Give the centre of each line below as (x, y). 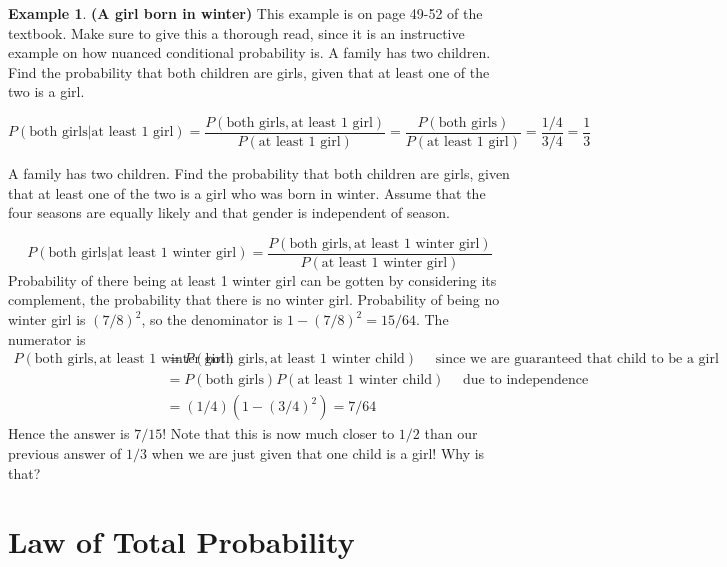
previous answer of (65, 452)
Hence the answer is (69, 433)
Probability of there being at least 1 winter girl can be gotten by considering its (252, 279)
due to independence (525, 380)
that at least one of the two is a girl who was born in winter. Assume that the (247, 192)
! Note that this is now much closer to (278, 433)
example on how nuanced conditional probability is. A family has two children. (249, 52)
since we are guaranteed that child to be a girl (577, 359)
